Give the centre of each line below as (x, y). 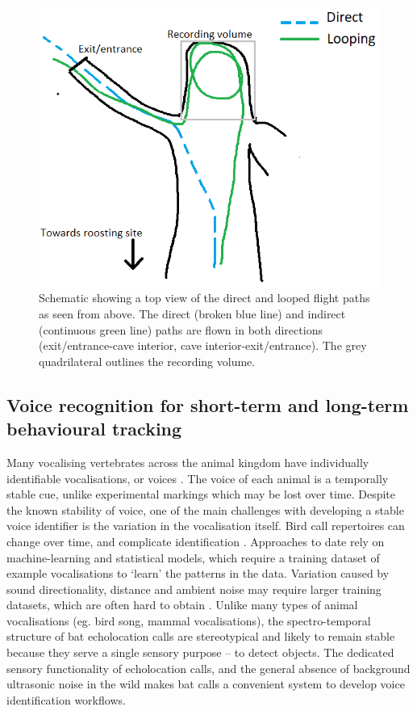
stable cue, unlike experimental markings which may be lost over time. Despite (201, 494)
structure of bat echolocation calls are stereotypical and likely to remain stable (201, 636)
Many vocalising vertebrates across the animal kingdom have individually (188, 462)
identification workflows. (66, 699)
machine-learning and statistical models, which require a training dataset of (193, 557)
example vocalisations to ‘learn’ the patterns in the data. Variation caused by (198, 573)
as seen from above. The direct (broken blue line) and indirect (192, 313)
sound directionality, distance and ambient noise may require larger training (194, 589)
